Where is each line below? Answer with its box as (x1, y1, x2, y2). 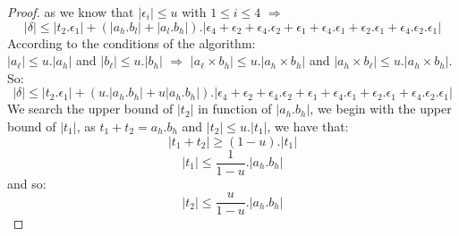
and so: (7, 173, 47, 192)
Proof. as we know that (7, 3, 134, 21)
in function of (198, 99, 272, 118)
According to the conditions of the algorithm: (7, 33, 256, 52)
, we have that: (267, 116, 349, 135)
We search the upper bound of (7, 99, 174, 118)
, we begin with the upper (310, 99, 452, 118)
